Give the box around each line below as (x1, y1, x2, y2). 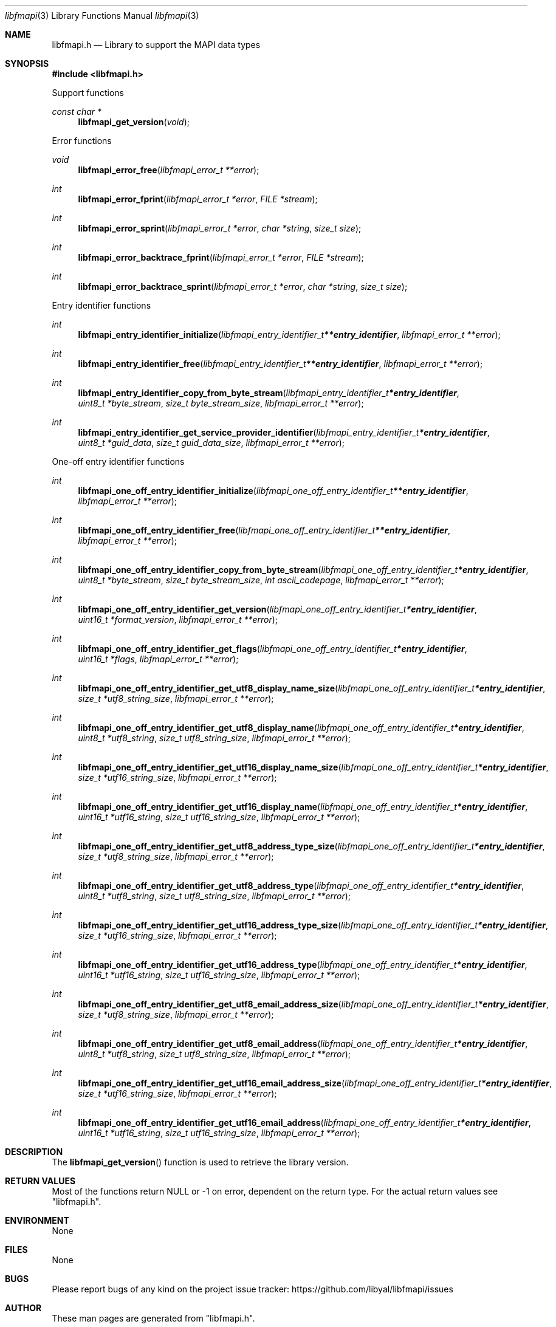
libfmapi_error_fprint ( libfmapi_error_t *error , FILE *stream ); (78, 194, 318, 204)
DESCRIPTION (5, 1147, 63, 1157)
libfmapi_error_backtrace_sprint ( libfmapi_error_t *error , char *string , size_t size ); (78, 281, 408, 292)
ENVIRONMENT (5, 1215, 69, 1226)
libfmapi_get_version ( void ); (78, 117, 190, 127)
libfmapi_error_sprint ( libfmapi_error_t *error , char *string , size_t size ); (78, 223, 362, 233)
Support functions (52, 87, 124, 98)
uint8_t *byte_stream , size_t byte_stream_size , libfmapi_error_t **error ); (78, 398, 364, 408)
